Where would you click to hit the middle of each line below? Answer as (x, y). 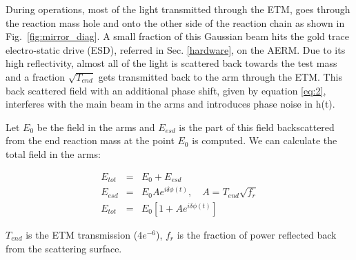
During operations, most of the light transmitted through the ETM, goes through (178, 9)
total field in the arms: (53, 153)
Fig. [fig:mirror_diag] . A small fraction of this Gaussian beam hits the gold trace (177, 36)
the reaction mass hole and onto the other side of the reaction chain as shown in (175, 22)
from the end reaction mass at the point (90, 140)
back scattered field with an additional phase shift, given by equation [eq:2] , (166, 90)
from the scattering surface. (64, 248)
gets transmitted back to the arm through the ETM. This (220, 76)
